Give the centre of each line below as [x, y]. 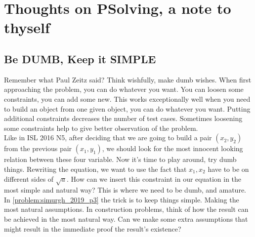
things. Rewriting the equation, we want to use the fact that [95, 169]
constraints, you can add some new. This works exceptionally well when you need [127, 99]
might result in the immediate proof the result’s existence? [93, 228]
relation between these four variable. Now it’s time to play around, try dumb [120, 159]
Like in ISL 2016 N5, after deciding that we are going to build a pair [108, 138]
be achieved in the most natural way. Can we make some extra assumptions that [126, 219]
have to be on [228, 169]
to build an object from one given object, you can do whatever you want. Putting [127, 108]
